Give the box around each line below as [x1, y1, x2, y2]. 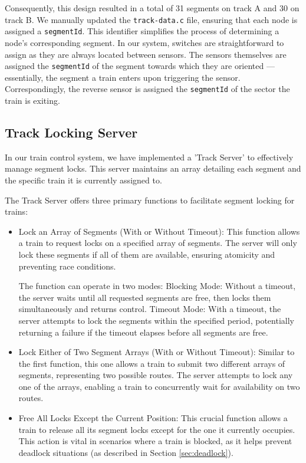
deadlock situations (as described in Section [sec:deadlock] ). [18, 446, 233, 458]
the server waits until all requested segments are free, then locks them [18, 291, 271, 303]
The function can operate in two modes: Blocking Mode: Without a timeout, [18, 280, 296, 292]
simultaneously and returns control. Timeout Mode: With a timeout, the [18, 303, 281, 315]
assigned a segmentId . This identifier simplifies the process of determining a [5, 25, 279, 37]
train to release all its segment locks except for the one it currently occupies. [18, 423, 295, 435]
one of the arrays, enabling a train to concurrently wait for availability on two [18, 380, 300, 392]
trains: [5, 205, 28, 218]
